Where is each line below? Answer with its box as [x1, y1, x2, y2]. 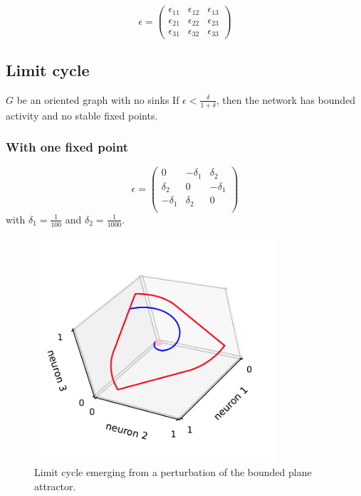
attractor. [34, 478, 76, 493]
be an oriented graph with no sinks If [16, 92, 179, 107]
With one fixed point [6, 138, 129, 156]
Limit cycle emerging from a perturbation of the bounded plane [34, 465, 312, 480]
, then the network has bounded [216, 92, 356, 107]
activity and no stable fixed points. [6, 107, 158, 122]
